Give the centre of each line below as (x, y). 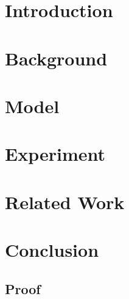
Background (56, 58)
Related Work (65, 201)
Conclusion (52, 250)
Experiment (55, 154)
